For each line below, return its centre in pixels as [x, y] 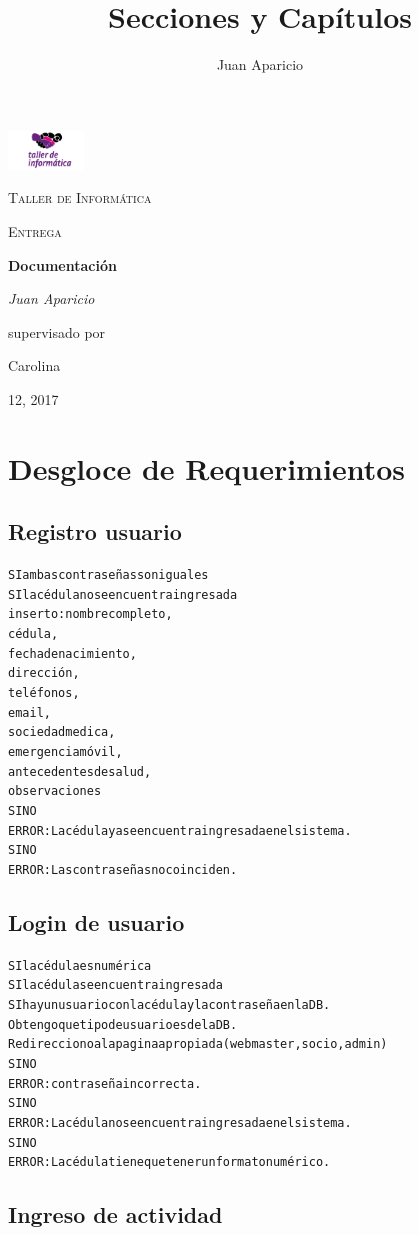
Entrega [35, 230]
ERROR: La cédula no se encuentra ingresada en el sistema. [180, 1123]
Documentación [62, 264]
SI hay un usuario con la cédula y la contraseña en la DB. [169, 1005]
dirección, [44, 673]
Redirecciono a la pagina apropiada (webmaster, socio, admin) [198, 1044]
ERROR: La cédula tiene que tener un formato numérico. [169, 1162]
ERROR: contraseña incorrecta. [105, 1083]
